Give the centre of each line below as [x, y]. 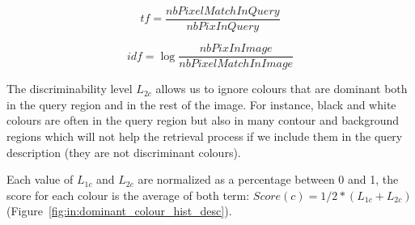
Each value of [40, 179]
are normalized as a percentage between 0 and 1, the [268, 179]
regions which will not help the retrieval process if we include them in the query [205, 136]
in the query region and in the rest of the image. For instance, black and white [201, 104]
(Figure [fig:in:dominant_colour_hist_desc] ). [119, 211]
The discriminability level [70, 89]
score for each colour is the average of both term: [128, 195]
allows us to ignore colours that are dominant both [282, 89]
